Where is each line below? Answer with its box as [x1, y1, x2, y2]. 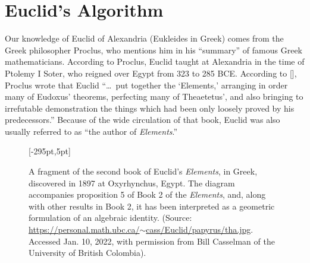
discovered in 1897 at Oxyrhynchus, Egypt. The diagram [29, 176, 235, 189]
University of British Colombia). [29, 246, 146, 259]
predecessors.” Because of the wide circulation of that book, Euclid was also [5, 113, 280, 126]
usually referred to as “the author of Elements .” [5, 125, 178, 137]
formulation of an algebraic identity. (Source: [29, 211, 192, 224]
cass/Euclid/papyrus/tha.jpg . [146, 223, 253, 236]
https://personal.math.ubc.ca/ [29, 223, 140, 236]
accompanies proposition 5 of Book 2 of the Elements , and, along [29, 188, 266, 201]
